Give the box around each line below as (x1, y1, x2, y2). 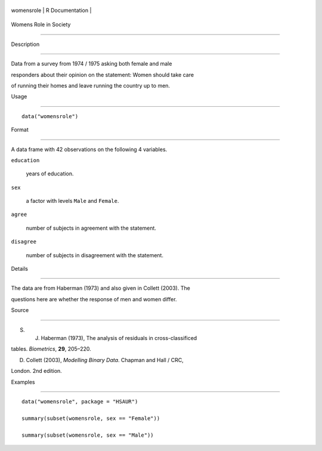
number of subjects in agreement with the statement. (26, 224, 156, 231)
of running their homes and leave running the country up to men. (11, 82, 170, 89)
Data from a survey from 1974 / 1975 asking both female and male (11, 60, 172, 67)
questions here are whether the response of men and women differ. (11, 295, 177, 302)
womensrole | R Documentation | (11, 7, 92, 14)
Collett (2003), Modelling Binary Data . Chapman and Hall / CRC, (26, 356, 184, 363)
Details (11, 265, 28, 273)
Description (11, 41, 40, 48)
